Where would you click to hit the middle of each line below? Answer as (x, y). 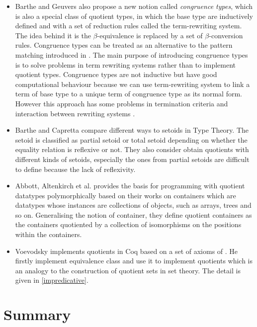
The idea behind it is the (53, 35)
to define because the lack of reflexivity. (75, 169)
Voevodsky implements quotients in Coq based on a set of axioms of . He (127, 251)
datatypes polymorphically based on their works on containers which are (126, 195)
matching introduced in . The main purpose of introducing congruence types (131, 54)
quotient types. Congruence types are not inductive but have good (116, 74)
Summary (37, 314)
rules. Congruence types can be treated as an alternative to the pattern (124, 45)
